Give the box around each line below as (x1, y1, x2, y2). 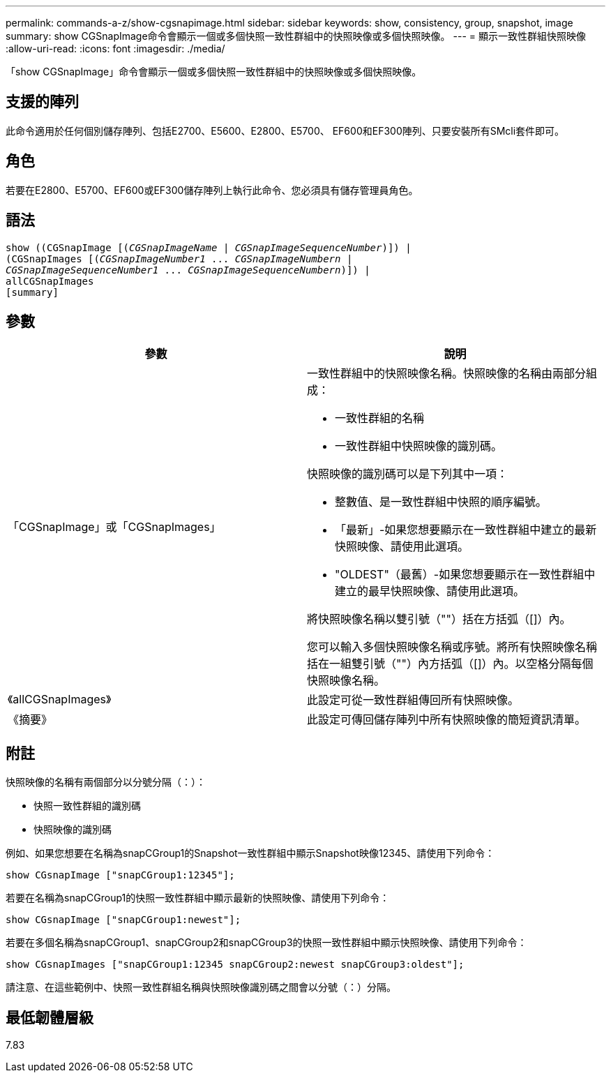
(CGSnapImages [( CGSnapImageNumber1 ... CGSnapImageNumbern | (6, 253, 353, 264)
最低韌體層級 (6, 1008, 93, 1026)
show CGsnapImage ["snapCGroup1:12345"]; (6, 869, 235, 881)
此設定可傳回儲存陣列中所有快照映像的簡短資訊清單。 (307, 712, 587, 727)
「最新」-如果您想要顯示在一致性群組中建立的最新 (335, 523, 597, 537)
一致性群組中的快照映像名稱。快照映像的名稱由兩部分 (307, 366, 587, 381)
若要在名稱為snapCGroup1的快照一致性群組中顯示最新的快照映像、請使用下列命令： (6, 892, 390, 904)
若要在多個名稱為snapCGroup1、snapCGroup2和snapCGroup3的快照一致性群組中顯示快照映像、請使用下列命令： (6, 936, 527, 949)
